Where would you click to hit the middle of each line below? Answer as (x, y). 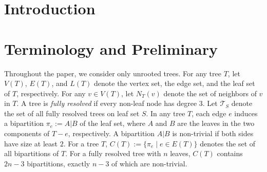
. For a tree (81, 143)
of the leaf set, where (112, 123)
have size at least (31, 143)
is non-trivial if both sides (213, 133)
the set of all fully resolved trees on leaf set (72, 113)
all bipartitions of (32, 153)
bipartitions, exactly (59, 163)
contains (230, 153)
